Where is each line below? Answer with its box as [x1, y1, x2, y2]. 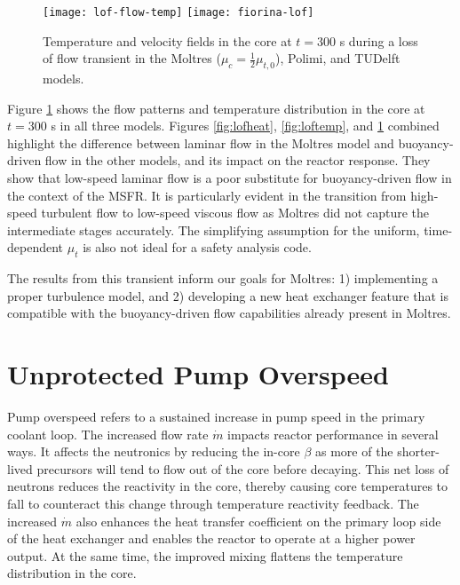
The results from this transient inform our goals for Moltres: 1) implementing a [7, 269, 439, 288]
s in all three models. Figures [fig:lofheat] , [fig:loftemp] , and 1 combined [51, 116, 440, 135]
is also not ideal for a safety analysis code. [83, 238, 312, 257]
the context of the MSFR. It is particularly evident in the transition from [7, 186, 407, 204]
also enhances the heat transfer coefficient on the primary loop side [75, 511, 441, 530]
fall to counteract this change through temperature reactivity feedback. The [7, 494, 419, 513]
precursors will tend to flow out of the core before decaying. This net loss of [36, 459, 449, 478]
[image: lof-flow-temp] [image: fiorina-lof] [43, 6, 314, 19]
